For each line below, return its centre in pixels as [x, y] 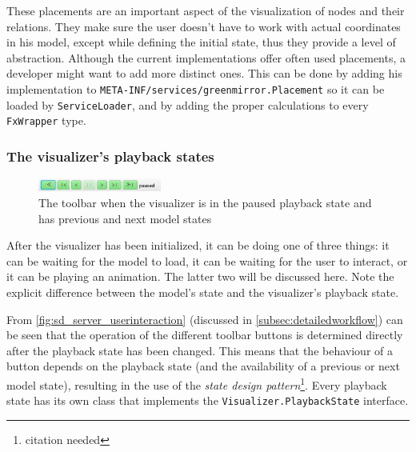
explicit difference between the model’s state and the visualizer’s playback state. [203, 292]
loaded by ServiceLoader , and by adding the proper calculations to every [188, 104]
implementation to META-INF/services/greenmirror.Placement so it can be [196, 88]
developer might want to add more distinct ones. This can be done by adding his [204, 73]
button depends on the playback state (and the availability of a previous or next [203, 366]
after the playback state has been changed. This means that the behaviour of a [200, 350]
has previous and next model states [125, 218]
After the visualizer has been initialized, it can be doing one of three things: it [198, 245]
